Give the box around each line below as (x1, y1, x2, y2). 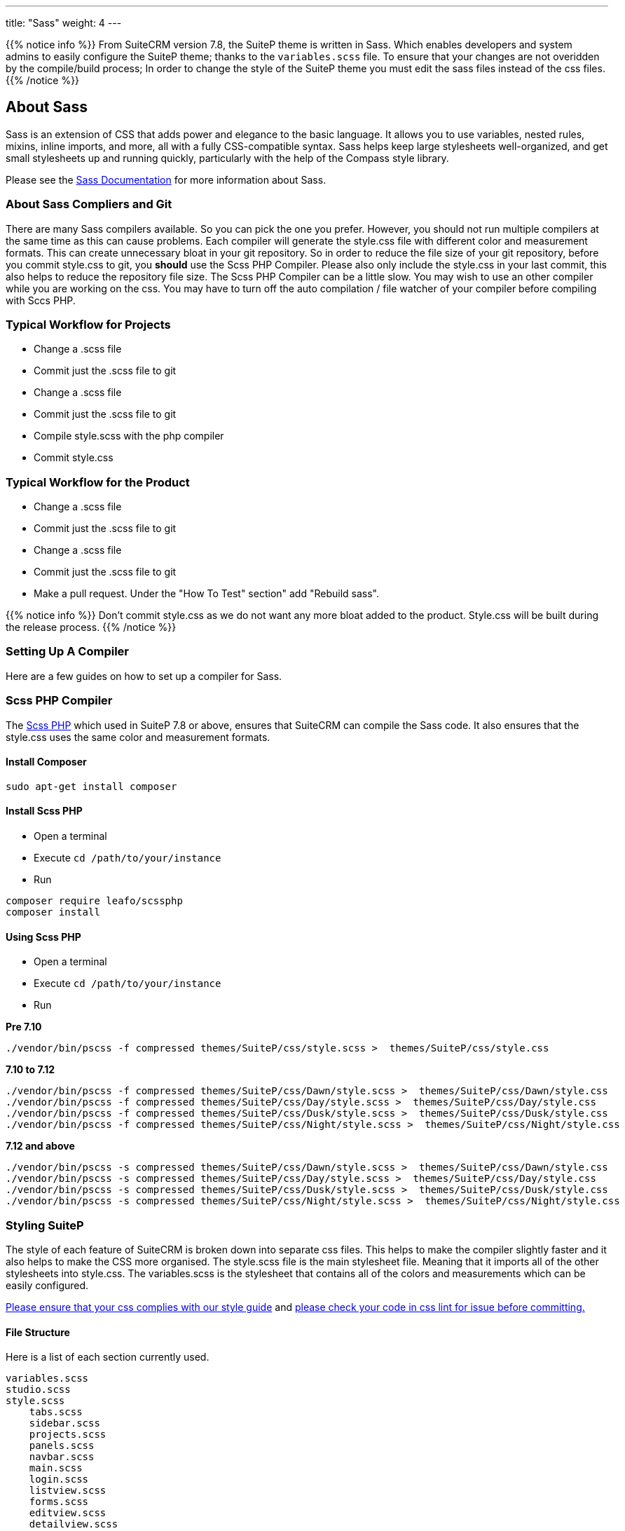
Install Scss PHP (6, 805, 83, 817)
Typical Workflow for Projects (6, 317, 171, 332)
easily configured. (6, 1279, 89, 1291)
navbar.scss (29, 1451, 95, 1463)
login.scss (29, 1474, 89, 1485)
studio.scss (6, 1384, 71, 1396)
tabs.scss (29, 1406, 83, 1418)
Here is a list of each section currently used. (6, 1351, 210, 1363)
